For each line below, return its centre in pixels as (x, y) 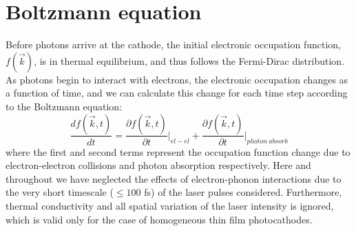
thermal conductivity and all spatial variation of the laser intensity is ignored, (170, 205)
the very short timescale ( (60, 192)
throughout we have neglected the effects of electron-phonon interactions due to (174, 178)
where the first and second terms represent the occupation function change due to (178, 151)
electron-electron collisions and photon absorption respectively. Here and (158, 165)
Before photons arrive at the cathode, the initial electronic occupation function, (173, 44)
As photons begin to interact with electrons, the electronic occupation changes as (177, 79)
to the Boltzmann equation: (64, 106)
